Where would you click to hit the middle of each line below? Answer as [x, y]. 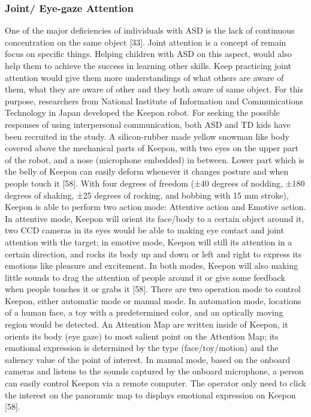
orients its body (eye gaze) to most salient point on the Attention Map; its [142, 336]
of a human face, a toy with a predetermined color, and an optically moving [144, 312]
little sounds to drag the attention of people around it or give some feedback [145, 277]
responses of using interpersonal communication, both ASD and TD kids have [148, 124]
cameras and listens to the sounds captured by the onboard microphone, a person [154, 371]
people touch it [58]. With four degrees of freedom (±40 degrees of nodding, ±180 [155, 183]
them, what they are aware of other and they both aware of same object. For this [154, 89]
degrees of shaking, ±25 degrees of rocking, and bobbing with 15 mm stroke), [147, 195]
